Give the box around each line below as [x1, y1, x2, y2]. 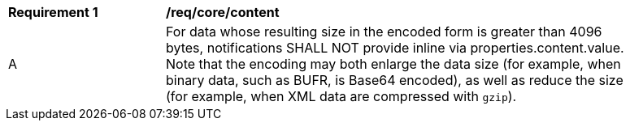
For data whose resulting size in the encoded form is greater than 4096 [166, 23, 602, 40]
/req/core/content [166, 4, 280, 20]
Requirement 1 [8, 4, 98, 20]
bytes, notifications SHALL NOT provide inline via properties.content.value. [166, 40, 624, 56]
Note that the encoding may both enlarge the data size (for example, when [166, 56, 621, 72]
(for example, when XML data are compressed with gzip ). [166, 88, 517, 104]
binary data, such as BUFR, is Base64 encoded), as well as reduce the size [166, 72, 623, 88]
